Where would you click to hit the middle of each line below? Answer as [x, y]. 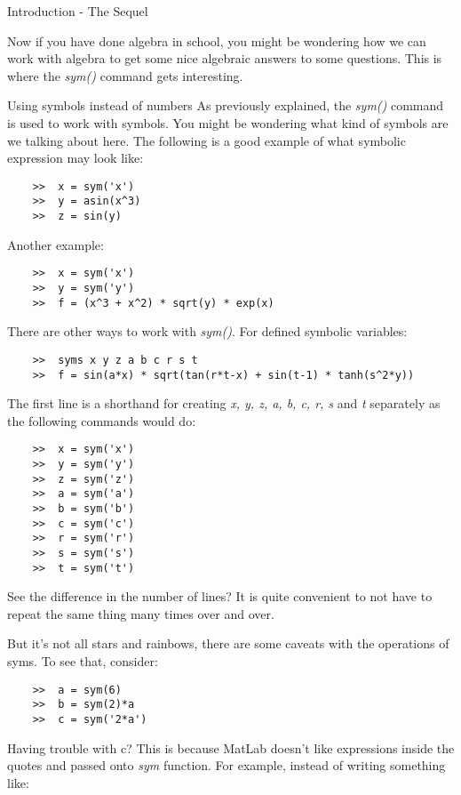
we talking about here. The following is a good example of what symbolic [207, 140]
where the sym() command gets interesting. [125, 75]
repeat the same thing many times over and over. [141, 613]
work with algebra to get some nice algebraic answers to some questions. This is [225, 58]
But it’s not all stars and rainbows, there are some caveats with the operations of [228, 643]
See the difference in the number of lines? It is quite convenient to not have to [220, 596]
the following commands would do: [102, 420]
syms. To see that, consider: [83, 661]
